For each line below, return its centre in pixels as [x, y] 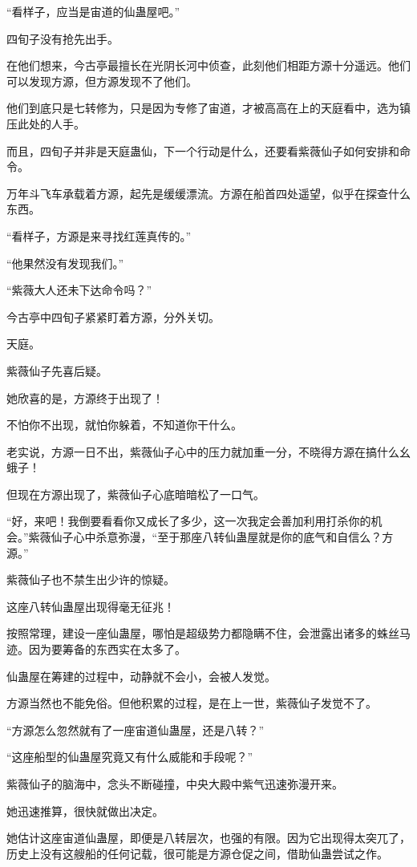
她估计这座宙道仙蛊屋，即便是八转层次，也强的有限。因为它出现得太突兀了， [208, 838]
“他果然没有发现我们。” [65, 263]
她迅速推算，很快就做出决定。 [85, 810]
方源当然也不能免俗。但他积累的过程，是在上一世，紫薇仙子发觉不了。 [192, 703]
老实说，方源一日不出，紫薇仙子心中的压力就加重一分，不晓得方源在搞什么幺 [208, 451]
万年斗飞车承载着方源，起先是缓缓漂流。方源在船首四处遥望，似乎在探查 [197, 193]
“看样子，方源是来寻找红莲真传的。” [99, 235]
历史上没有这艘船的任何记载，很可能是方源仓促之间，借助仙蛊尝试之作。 [197, 853]
